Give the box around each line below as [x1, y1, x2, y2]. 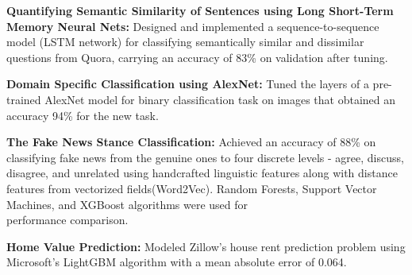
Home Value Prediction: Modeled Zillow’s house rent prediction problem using [6, 238, 406, 254]
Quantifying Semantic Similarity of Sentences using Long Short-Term [6, 2, 394, 18]
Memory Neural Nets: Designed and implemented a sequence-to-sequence [6, 17, 379, 34]
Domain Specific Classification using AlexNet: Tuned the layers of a [6, 76, 369, 92]
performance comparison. [6, 211, 129, 228]
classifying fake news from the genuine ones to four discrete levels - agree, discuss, [6, 149, 404, 165]
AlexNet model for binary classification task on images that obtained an [44, 91, 396, 107]
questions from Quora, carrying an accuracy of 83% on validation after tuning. [6, 48, 388, 65]
